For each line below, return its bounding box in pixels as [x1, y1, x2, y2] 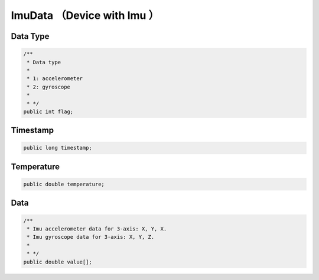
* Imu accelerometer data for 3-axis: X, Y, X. [27, 226, 167, 232]
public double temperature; [23, 181, 105, 188]
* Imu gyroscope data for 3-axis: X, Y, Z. [27, 233, 155, 241]
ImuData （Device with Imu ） [11, 9, 159, 22]
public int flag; [23, 108, 74, 115]
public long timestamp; [23, 144, 93, 151]
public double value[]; [23, 258, 93, 265]
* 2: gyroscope [27, 83, 71, 90]
